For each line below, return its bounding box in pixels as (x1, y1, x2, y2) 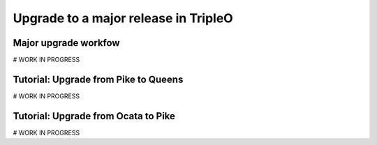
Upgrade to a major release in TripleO (13, 10, 233, 26)
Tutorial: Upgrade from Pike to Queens (13, 73, 184, 85)
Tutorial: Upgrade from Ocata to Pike (13, 110, 176, 122)
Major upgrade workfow (13, 37, 120, 49)
